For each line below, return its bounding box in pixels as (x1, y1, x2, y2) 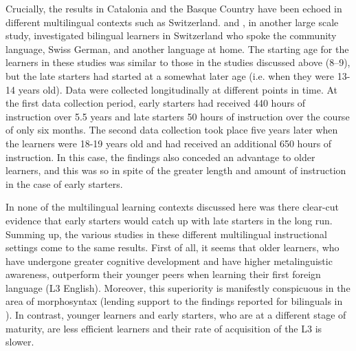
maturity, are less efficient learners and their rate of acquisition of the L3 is (5, 321, 322, 335)
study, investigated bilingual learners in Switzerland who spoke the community (5, 28, 337, 43)
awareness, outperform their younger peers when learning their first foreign (5, 267, 321, 281)
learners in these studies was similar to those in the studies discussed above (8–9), (5, 55, 351, 70)
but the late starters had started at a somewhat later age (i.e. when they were (5, 68, 335, 83)
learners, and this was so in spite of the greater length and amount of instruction (5, 163, 346, 178)
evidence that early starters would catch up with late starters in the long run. (5, 213, 333, 227)
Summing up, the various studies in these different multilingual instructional (5, 226, 327, 241)
